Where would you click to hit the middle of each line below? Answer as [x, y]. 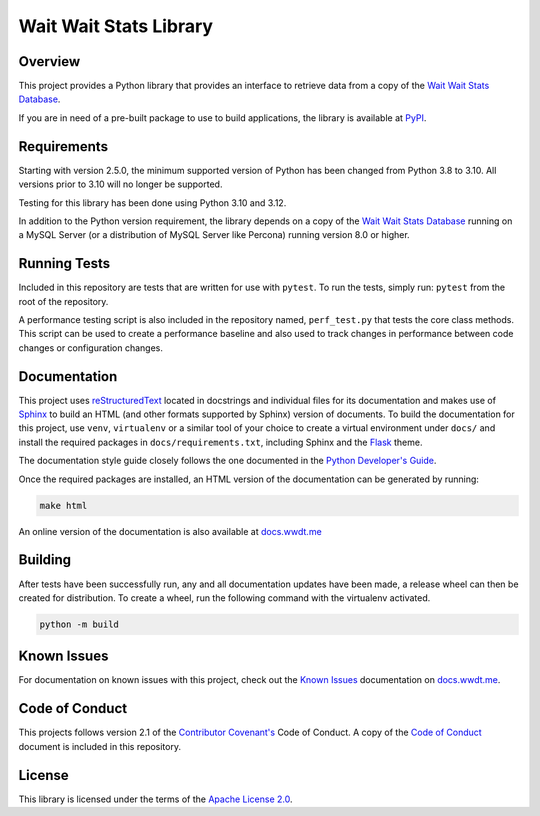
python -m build [79, 624]
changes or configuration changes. [91, 347]
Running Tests [64, 263]
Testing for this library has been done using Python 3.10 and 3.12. [152, 202]
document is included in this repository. [100, 746]
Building [45, 560]
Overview [49, 61]
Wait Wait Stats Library [116, 26]
